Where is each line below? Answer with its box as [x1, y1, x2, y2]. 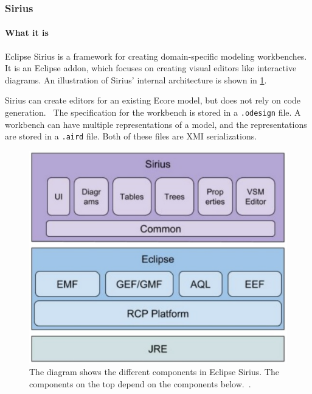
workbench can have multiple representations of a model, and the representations [5, 118, 307, 130]
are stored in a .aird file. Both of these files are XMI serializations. [5, 130, 257, 142]
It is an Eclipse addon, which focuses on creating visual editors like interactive [5, 62, 297, 74]
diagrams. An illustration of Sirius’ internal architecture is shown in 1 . [5, 73, 267, 86]
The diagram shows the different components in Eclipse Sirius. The [29, 365, 279, 378]
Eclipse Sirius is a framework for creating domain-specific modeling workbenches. [5, 49, 307, 62]
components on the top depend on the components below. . [29, 377, 251, 390]
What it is [5, 26, 49, 39]
